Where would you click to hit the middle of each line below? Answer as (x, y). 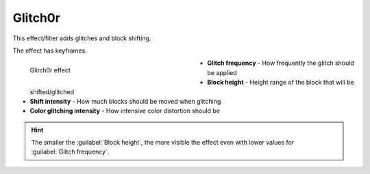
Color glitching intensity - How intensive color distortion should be (125, 111)
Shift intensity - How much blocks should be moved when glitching (125, 101)
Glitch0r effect (50, 70)
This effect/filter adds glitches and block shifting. (82, 38)
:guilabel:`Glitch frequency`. (70, 152)
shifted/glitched (52, 91)
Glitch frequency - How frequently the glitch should (281, 63)
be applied (222, 72)
